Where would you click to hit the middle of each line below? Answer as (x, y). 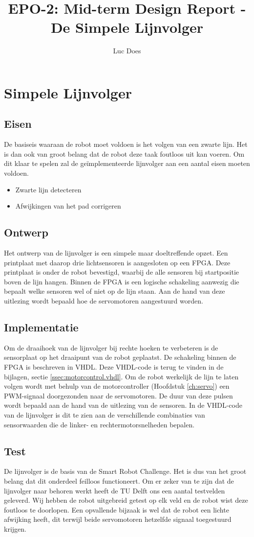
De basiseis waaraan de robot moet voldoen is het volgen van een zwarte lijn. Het (126, 144)
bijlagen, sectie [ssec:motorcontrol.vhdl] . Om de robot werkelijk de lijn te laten (121, 376)
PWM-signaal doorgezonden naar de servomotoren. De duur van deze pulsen (118, 395)
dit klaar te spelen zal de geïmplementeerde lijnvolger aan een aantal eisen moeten (127, 163)
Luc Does (127, 51)
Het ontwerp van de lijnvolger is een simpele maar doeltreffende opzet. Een (116, 253)
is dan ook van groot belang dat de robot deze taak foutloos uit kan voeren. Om (124, 153)
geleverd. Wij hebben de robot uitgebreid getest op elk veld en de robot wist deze (126, 500)
